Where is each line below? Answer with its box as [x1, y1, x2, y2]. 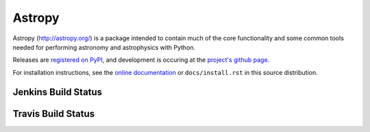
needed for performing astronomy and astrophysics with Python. [12, 43, 196, 51]
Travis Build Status [12, 108, 95, 119]
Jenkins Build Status [12, 86, 103, 98]
